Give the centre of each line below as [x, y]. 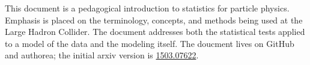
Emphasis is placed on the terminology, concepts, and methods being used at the [154, 20]
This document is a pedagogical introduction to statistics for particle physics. [147, 8]
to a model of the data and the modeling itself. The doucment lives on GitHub [150, 43]
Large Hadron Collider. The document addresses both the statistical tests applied [155, 32]
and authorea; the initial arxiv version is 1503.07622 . [102, 55]
